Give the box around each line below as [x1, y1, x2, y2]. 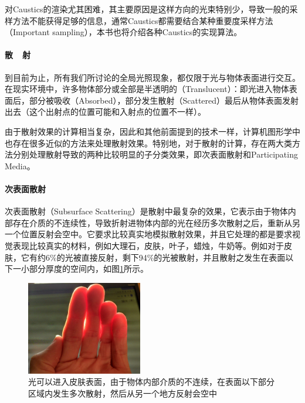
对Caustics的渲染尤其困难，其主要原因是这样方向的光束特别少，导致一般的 [5, 3, 290, 15]
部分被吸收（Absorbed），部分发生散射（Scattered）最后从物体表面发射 [29, 94, 299, 106]
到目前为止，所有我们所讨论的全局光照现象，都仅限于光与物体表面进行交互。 [5, 71, 300, 83]
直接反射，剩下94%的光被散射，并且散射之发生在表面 [81, 251, 286, 263]
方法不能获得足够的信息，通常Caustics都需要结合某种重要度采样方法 [12, 14, 273, 26]
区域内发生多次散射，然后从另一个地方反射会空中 [28, 387, 217, 399]
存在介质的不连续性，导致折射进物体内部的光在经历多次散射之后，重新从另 [12, 216, 300, 228]
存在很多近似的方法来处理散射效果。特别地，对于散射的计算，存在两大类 [12, 136, 292, 149]
